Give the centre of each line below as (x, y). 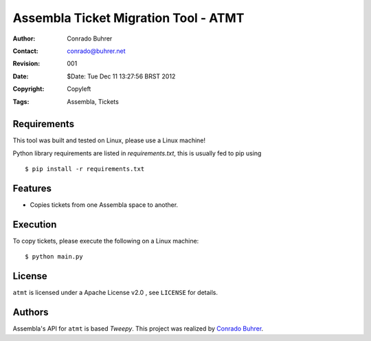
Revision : (26, 64)
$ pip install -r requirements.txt (85, 169)
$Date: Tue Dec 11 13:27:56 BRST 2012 (121, 76)
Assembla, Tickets (93, 101)
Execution (35, 224)
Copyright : (29, 89)
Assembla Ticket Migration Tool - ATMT (128, 18)
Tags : (21, 101)
